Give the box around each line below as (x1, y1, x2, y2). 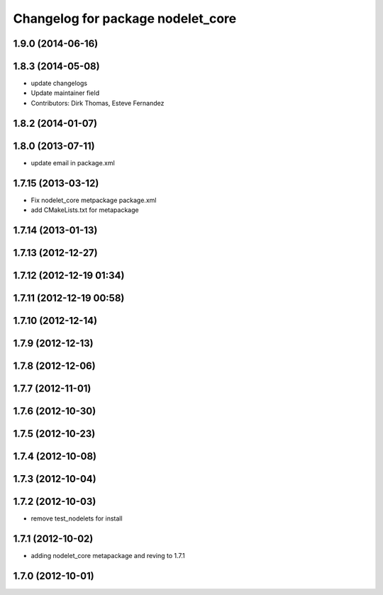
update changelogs (30, 79, 88, 88)
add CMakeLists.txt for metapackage (30, 206, 139, 214)
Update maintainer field (30, 89, 99, 97)
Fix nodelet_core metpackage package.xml (30, 196, 157, 204)
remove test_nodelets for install (30, 514, 123, 523)
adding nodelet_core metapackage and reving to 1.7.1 (30, 552, 185, 560)
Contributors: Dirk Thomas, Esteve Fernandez (30, 99, 165, 107)
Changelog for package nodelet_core (13, 11, 237, 26)
